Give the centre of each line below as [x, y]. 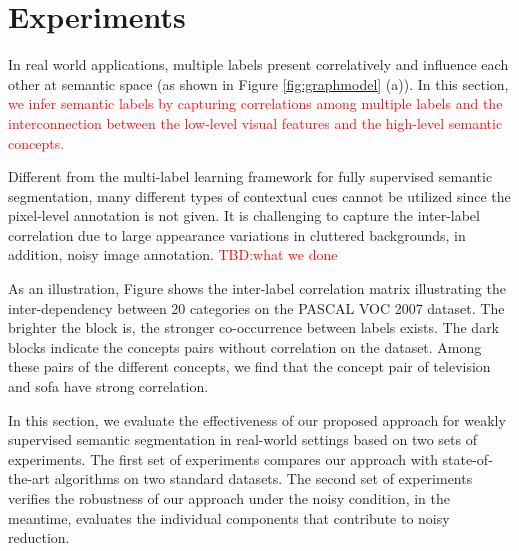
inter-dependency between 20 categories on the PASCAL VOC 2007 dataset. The [256, 307]
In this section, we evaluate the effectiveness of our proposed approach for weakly [257, 419]
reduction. [39, 537]
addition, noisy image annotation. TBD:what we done [173, 254]
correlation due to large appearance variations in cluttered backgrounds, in [237, 234]
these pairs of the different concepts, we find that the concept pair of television [249, 366]
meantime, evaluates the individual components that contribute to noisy [229, 517]
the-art [29, 478]
